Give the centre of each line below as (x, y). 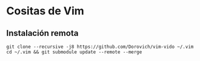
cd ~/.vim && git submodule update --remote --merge (74, 52)
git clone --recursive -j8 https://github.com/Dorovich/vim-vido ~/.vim (100, 47)
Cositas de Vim (45, 11)
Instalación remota (42, 33)
